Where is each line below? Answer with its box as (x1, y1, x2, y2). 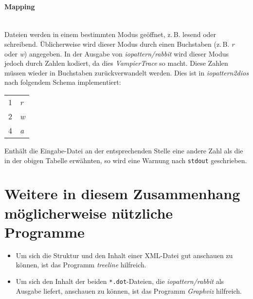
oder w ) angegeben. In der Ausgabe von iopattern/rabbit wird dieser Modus (4, 48, 229, 58)
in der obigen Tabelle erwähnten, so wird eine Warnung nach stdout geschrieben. (4, 155, 247, 165)
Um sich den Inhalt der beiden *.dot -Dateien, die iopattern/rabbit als (16, 276, 224, 286)
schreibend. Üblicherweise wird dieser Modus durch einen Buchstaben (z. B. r (4, 38, 235, 49)
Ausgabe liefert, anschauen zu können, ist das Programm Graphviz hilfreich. (16, 285, 242, 296)
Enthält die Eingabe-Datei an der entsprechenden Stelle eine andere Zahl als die (4, 145, 243, 155)
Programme (4, 222, 85, 242)
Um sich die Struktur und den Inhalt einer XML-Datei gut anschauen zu (16, 250, 233, 260)
